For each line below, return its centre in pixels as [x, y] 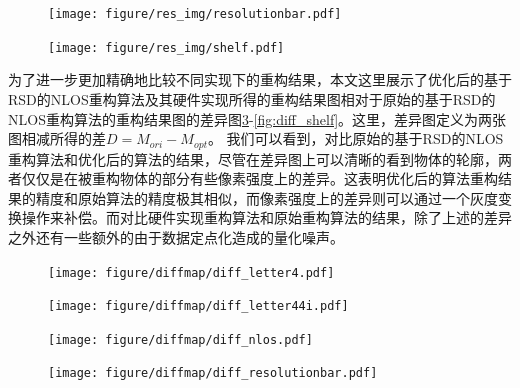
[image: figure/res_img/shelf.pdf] [166, 47]
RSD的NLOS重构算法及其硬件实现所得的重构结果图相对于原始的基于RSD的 [252, 98]
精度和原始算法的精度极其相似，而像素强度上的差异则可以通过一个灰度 [266, 197]
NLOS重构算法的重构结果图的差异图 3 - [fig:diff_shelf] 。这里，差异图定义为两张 [257, 118]
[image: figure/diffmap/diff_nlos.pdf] [180, 339]
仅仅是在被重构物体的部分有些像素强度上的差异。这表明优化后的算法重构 [259, 178]
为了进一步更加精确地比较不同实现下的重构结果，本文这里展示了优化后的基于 [260, 79]
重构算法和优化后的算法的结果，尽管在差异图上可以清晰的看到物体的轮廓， [253, 158]
